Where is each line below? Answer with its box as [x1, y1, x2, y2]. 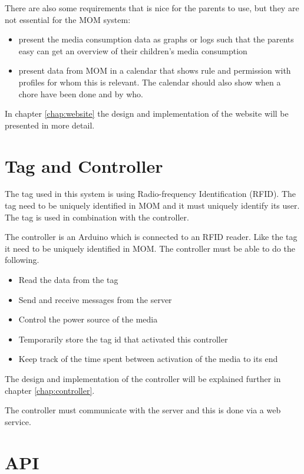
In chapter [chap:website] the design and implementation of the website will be [5, 107, 289, 120]
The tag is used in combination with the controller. [5, 210, 189, 223]
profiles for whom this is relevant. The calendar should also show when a [18, 75, 281, 88]
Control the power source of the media [18, 313, 158, 325]
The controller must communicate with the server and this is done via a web [5, 404, 281, 416]
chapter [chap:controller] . [5, 384, 95, 396]
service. [5, 415, 31, 427]
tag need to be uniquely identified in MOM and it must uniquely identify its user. [5, 199, 300, 212]
